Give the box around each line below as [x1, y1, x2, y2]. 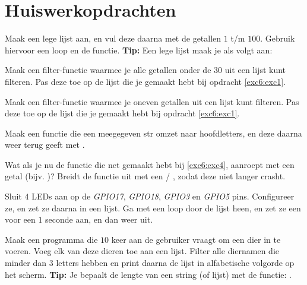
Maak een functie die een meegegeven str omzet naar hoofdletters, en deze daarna [5, 126, 302, 139]
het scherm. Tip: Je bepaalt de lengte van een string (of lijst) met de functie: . [5, 268, 292, 280]
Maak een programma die [5, 233, 98, 245]
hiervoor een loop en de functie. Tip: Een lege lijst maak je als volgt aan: [5, 43, 273, 56]
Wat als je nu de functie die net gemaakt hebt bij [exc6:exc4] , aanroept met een [5, 158, 295, 170]
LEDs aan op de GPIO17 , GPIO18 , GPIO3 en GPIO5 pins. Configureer [31, 190, 295, 202]
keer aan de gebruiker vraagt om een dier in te [111, 233, 281, 245]
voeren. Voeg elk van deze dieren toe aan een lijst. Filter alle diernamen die [5, 245, 280, 257]
